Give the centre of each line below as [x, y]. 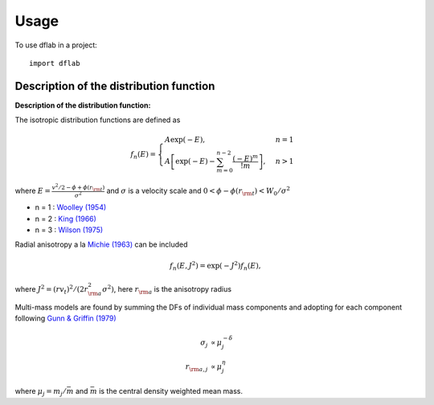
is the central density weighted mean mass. [171, 391]
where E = [33, 190]
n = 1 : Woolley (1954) [71, 207]
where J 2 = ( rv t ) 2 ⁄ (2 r [51, 290]
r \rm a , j [197, 367]
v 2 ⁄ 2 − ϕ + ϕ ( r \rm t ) [78, 188]
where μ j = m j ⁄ [40, 392]
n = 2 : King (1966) [66, 219]
